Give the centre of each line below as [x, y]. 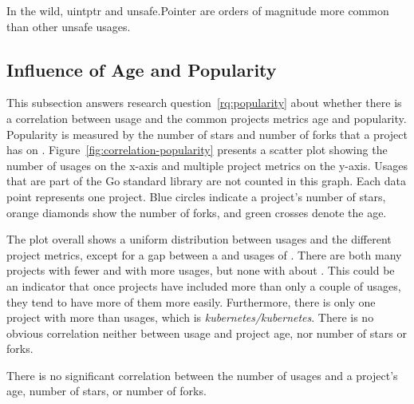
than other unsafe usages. [69, 26]
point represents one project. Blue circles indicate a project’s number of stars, [196, 196]
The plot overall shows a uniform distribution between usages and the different [199, 239]
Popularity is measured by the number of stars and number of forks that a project [207, 134]
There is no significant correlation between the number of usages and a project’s [202, 375]
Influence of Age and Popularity [142, 69]
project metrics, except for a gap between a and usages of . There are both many [204, 254]
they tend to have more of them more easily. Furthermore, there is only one [191, 301]
